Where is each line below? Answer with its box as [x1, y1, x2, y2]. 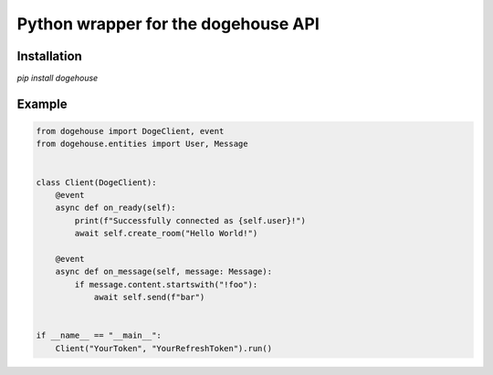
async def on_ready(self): [55, 203, 177, 214]
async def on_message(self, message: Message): [55, 266, 273, 277]
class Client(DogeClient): [36, 177, 157, 187]
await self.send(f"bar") [93, 292, 205, 303]
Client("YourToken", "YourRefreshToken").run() [55, 343, 273, 353]
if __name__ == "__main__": [36, 330, 162, 341]
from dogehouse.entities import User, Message [36, 139, 248, 150]
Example [16, 96, 68, 111]
